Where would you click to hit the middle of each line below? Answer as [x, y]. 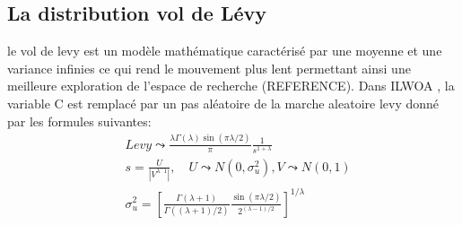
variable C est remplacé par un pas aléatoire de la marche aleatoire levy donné [223, 103]
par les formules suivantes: [79, 121]
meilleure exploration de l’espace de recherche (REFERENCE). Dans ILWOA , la [231, 86]
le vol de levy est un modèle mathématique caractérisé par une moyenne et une [225, 51]
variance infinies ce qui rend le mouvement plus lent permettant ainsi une [209, 68]
